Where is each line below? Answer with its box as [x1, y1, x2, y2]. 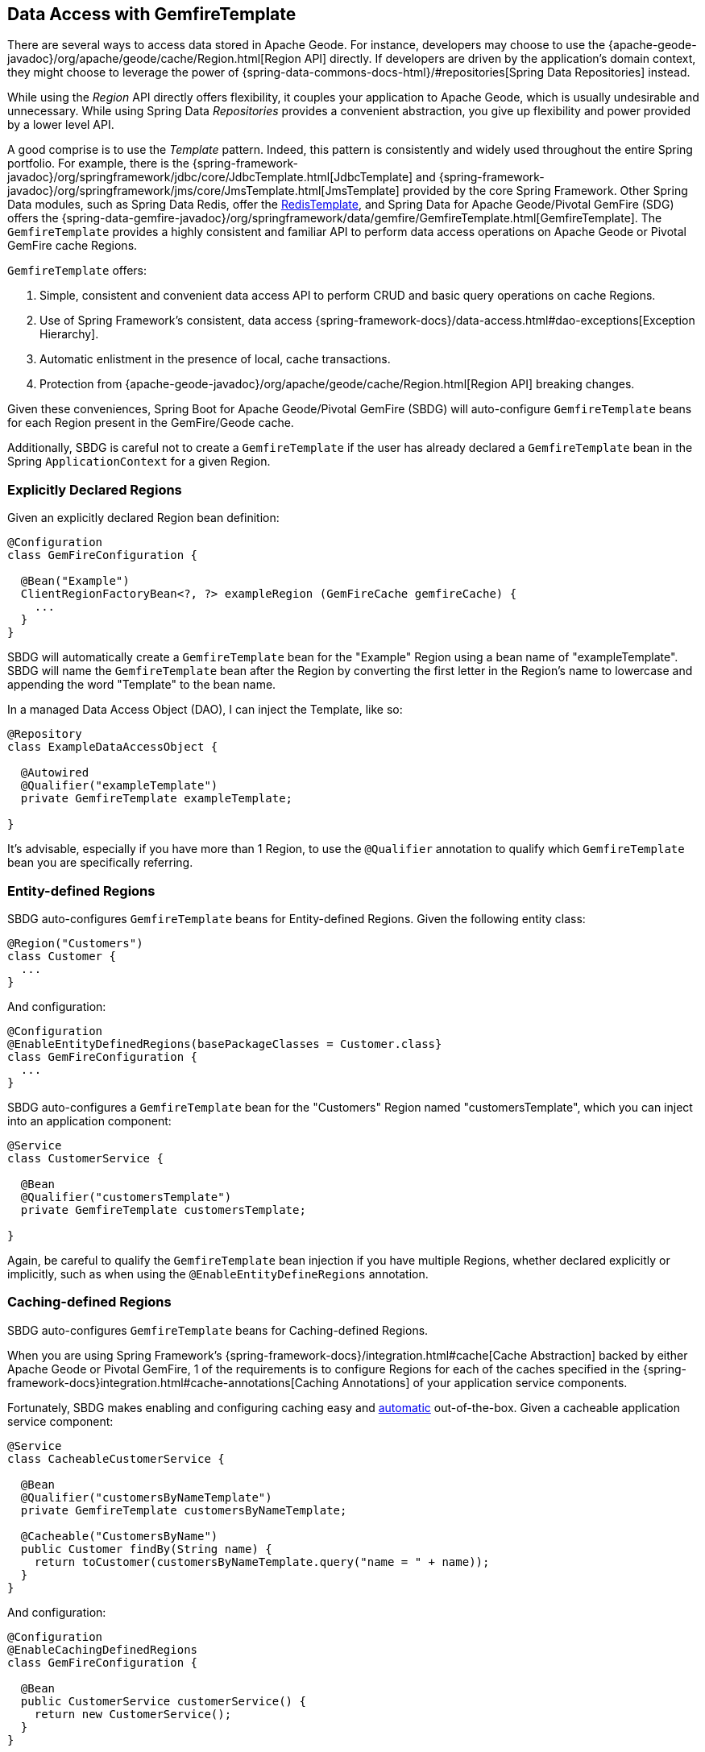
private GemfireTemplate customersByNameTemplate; [20, 1503, 347, 1517]
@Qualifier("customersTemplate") [20, 1190, 232, 1203]
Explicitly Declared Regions [7, 481, 182, 498]
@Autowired [20, 766, 89, 780]
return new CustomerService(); [34, 1707, 232, 1721]
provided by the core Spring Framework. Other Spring [402, 184, 688, 198]
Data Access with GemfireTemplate [7, 4, 297, 24]
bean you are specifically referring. [7, 855, 193, 870]
